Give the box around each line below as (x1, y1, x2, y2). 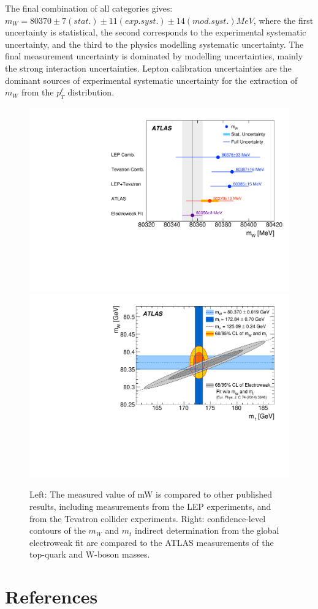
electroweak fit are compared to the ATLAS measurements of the (29, 536, 274, 548)
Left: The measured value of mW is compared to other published (29, 488, 273, 501)
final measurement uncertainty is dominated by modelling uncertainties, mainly (5, 50, 303, 62)
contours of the (29, 524, 86, 537)
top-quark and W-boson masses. (29, 548, 150, 561)
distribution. (67, 86, 115, 99)
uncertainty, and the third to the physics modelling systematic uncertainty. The (5, 37, 304, 50)
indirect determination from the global (135, 524, 279, 537)
